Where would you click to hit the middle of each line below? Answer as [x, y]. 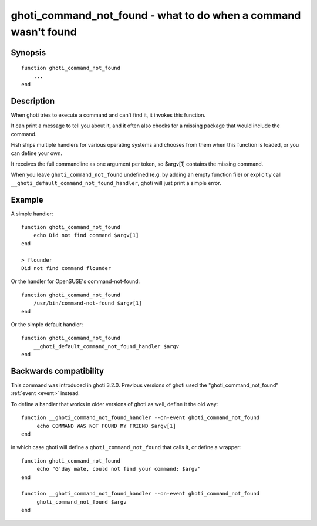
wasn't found [44, 32]
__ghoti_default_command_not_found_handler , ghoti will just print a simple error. [116, 183]
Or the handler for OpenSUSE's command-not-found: [75, 281]
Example [27, 200]
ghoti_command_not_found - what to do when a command [156, 15]
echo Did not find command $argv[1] [86, 235]
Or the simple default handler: [47, 324]
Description [33, 101]
